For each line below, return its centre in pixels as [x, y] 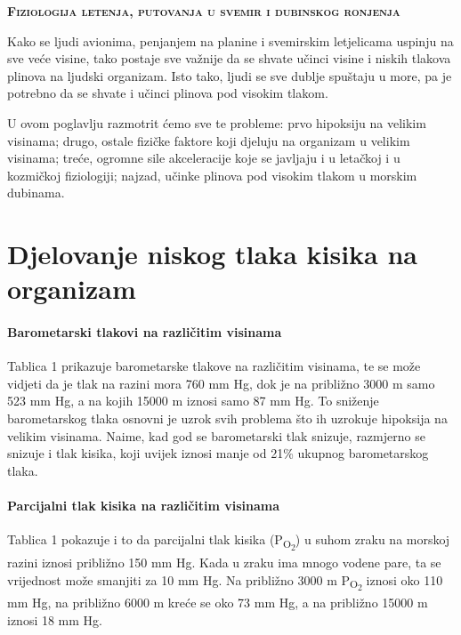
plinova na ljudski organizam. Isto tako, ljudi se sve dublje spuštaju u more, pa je [230, 75]
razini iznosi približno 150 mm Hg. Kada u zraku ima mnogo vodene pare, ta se [224, 562]
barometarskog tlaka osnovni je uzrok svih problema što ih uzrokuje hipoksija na [227, 418]
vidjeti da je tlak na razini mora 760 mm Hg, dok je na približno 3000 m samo [221, 383]
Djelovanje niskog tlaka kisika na [212, 254]
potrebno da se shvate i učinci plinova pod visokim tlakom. [168, 93]
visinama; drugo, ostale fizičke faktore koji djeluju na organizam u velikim [209, 140]
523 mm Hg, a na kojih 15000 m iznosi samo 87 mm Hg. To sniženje [193, 401]
